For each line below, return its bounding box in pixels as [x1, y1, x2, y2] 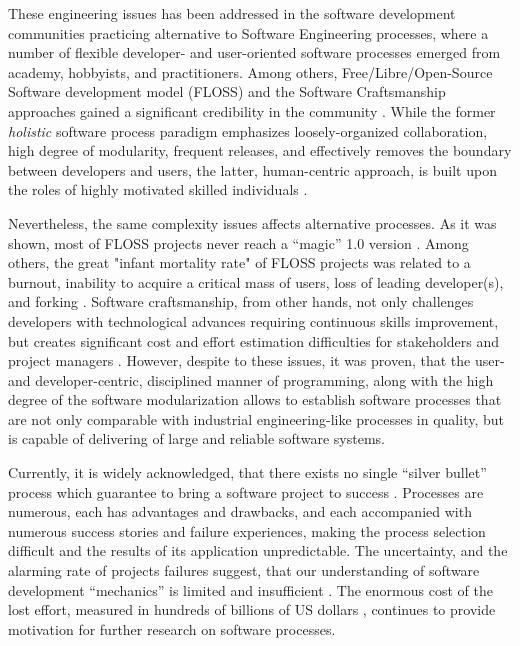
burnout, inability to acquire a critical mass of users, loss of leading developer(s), [8, 271, 504, 292]
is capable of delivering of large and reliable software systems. [8, 428, 385, 449]
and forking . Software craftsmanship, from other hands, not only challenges [8, 291, 474, 312]
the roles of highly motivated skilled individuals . [8, 179, 308, 200]
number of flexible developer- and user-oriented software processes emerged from [8, 42, 501, 63]
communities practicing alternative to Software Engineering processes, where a [8, 22, 489, 43]
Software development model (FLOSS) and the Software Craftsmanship [8, 81, 446, 102]
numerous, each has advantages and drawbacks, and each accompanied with [8, 501, 472, 522]
